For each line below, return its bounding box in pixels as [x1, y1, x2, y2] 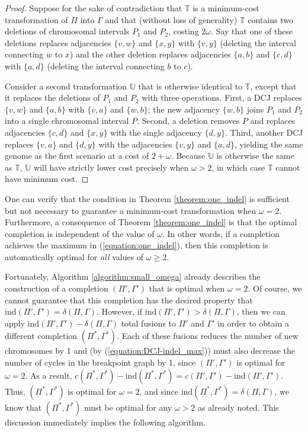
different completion [5, 329, 78, 342]
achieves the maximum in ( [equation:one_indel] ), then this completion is [5, 239, 268, 251]
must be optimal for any [84, 401, 172, 413]
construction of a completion [5, 282, 108, 295]
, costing [168, 25, 199, 37]
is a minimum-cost [192, 2, 259, 14]
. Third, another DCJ [224, 126, 303, 138]
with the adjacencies [98, 137, 172, 150]
